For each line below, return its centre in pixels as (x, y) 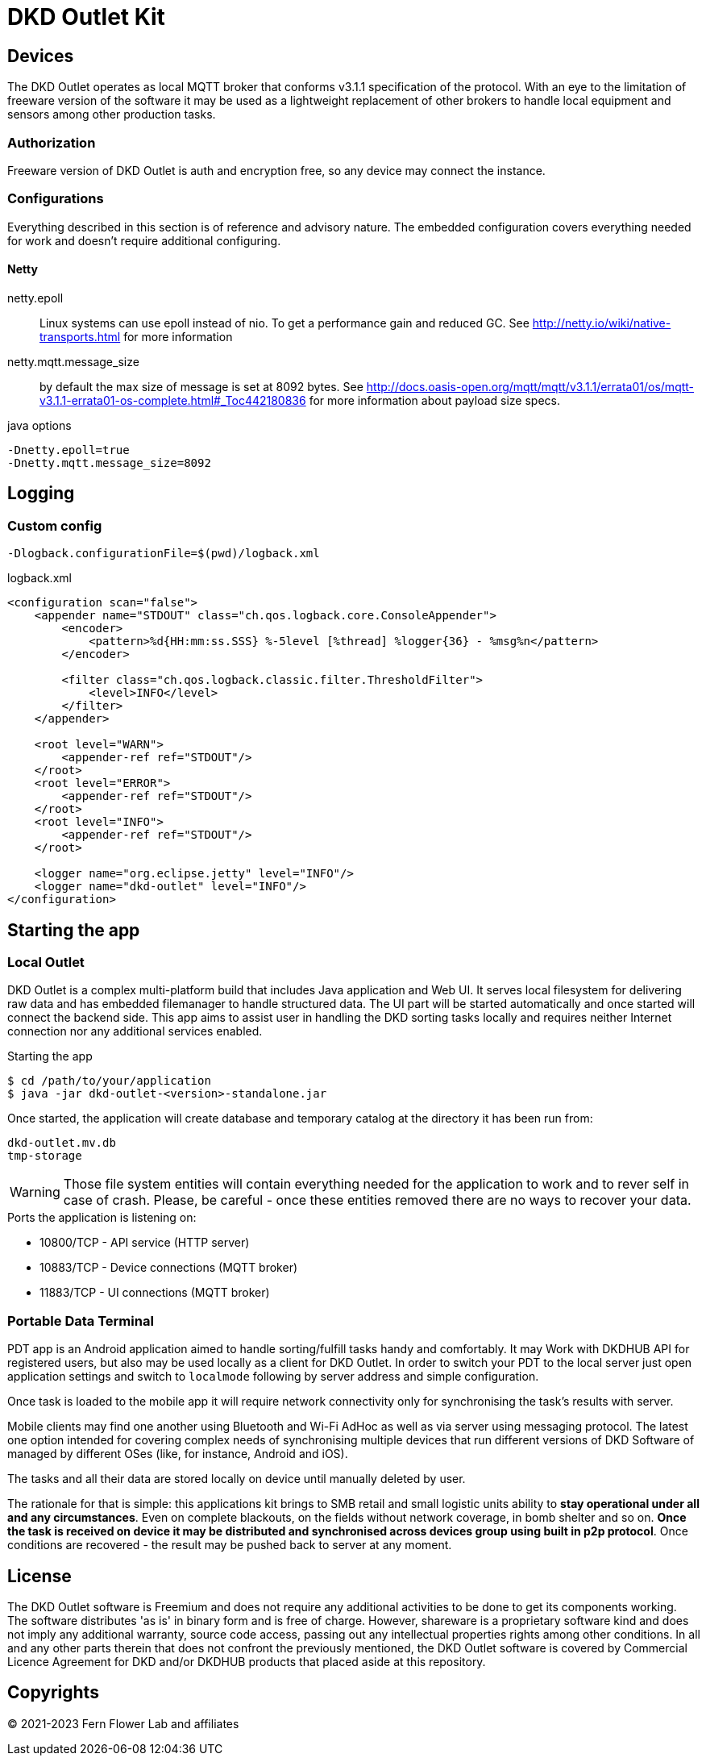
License (39, 1576)
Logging (41, 494)
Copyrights (53, 1693)
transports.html (80, 336)
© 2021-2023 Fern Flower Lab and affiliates (123, 1723)
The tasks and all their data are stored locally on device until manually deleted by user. (237, 1479)
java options (39, 425)
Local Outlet (46, 962)
